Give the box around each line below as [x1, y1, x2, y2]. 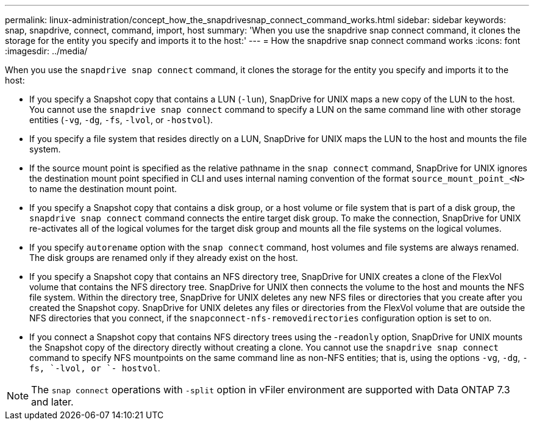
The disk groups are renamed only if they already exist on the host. [29, 252, 298, 263]
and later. [31, 396, 74, 408]
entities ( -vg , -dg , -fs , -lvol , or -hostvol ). [29, 115, 213, 125]
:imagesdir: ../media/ [5, 46, 88, 56]
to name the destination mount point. [29, 184, 177, 194]
